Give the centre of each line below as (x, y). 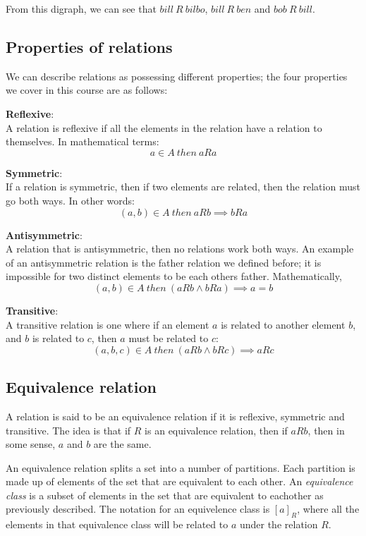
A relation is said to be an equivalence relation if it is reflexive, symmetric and (175, 416)
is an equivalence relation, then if (216, 430)
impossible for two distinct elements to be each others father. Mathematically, (174, 276)
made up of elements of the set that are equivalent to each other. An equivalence (179, 481)
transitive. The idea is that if (68, 430)
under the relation (279, 524)
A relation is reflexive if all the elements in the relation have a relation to (164, 127)
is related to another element (283, 324)
